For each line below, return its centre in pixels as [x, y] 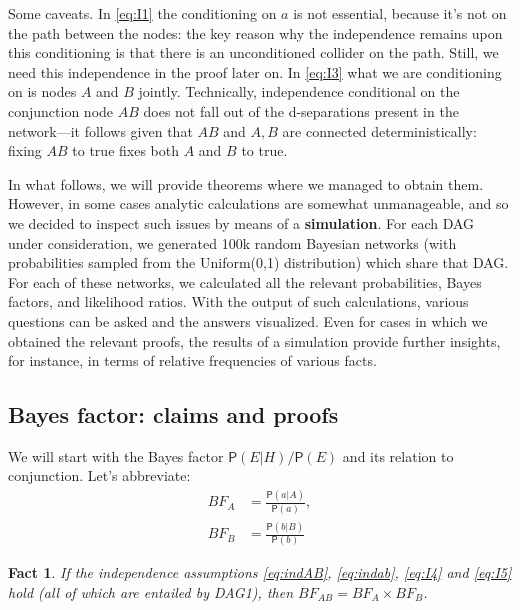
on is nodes [42, 91]
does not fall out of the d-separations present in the [301, 110]
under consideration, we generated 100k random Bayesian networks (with [232, 242]
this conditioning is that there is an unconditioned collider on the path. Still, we [253, 52]
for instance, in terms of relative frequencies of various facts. [192, 360]
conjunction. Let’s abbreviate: [99, 475]
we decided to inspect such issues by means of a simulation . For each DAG [241, 222]
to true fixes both [125, 150]
